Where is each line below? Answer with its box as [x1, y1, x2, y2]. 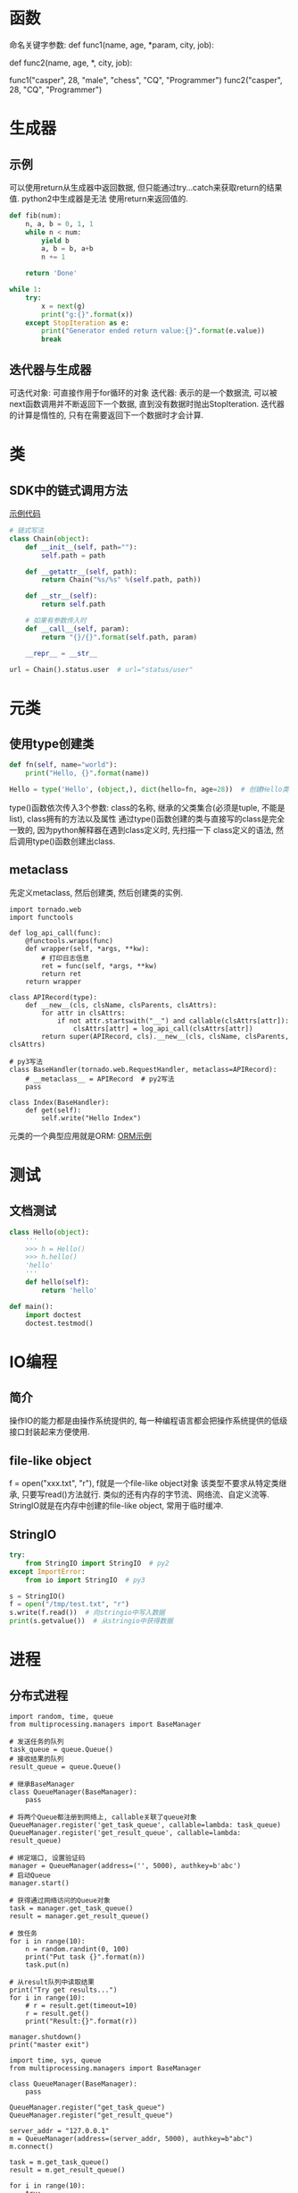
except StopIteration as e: [25, 319, 129, 327]
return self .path [41, 600, 105, 609]
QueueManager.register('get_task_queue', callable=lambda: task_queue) [9, 1821, 281, 1830]
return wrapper [25, 977, 82, 986]
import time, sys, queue [9, 2056, 102, 2065]
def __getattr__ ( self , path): [25, 567, 138, 576]
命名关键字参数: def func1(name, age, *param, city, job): [9, 39, 214, 50]
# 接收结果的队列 [9, 1755, 64, 1764]
